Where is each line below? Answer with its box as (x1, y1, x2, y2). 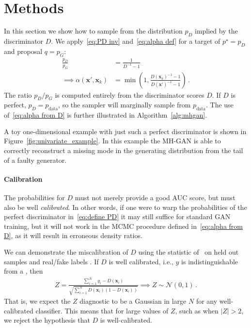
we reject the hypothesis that (4, 315, 90, 325)
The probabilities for (4, 192, 65, 202)
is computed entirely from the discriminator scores (55, 89, 204, 100)
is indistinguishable (181, 256, 238, 266)
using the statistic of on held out (138, 246, 239, 257)
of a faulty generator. (4, 155, 67, 165)
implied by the (195, 26, 238, 36)
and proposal (4, 46, 43, 56)
